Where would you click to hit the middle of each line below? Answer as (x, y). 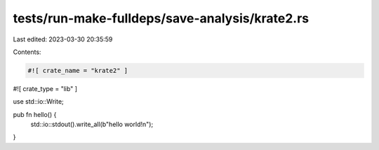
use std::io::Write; (39, 102)
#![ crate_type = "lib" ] (45, 88)
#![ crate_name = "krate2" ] (78, 70)
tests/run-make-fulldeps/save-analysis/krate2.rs (161, 18)
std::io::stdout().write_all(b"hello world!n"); (92, 124)
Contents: (27, 52)
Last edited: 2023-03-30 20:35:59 (63, 39)
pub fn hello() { (35, 114)
